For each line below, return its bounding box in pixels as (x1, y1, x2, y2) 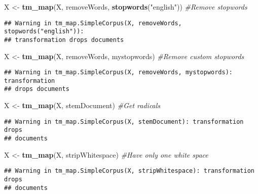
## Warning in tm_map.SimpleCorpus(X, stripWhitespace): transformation (4, 167, 254, 175)
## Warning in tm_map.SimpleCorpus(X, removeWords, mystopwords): (4, 69, 233, 76)
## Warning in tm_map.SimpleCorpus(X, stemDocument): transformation (4, 118, 244, 125)
